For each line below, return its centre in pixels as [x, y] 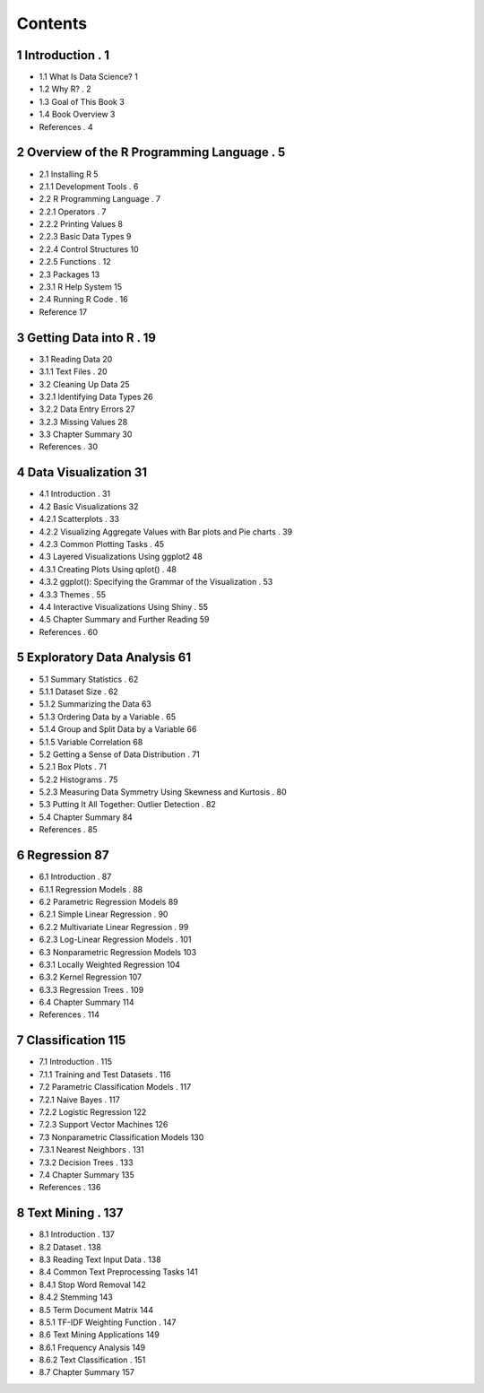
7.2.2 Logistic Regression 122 [93, 1111]
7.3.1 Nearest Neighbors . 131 [91, 1150]
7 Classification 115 [71, 1040]
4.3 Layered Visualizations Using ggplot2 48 [121, 557]
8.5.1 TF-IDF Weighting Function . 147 [108, 1322]
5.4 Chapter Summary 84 [86, 817]
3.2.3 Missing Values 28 [83, 422]
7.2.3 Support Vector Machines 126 [104, 1125]
